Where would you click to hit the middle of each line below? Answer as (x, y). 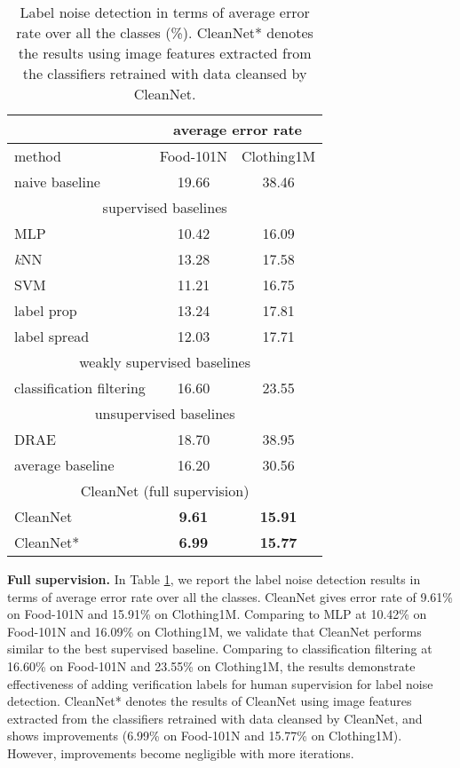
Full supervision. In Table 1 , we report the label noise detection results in (214, 579)
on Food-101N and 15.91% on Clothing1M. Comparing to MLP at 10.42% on (217, 614)
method (38, 156)
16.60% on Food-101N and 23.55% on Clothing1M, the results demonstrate (211, 665)
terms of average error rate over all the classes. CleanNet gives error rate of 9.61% (230, 596)
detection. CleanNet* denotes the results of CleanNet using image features (210, 701)
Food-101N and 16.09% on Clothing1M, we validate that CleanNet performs (214, 631)
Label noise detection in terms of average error (165, 12)
